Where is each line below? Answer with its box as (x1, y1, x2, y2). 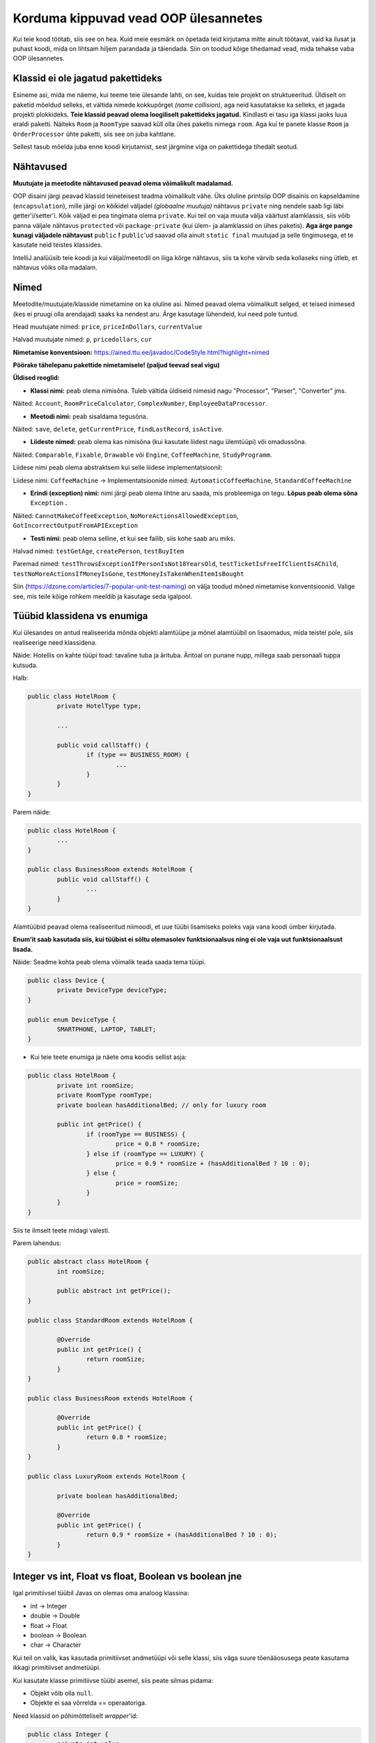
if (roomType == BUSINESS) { (86, 1130, 186, 1138)
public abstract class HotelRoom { (27, 1258, 149, 1265)
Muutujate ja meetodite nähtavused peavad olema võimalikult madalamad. (13, 179, 233, 188)
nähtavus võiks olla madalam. (13, 264, 97, 272)
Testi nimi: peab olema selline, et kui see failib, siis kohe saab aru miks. (30, 534, 236, 542)
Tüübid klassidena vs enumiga (13, 610, 148, 622)
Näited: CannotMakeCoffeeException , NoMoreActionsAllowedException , (13, 511, 240, 519)
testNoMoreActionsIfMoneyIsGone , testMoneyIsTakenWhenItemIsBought (13, 569, 244, 578)
